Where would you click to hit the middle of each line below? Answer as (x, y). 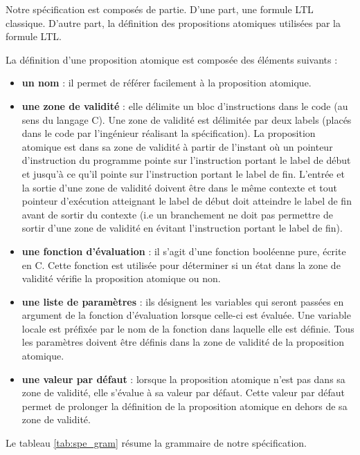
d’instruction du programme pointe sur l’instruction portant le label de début (186, 160)
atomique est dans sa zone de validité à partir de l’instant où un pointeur (177, 146)
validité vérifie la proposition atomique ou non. (121, 278)
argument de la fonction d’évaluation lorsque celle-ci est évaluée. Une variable (186, 315)
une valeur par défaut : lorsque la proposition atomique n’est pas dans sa (183, 379)
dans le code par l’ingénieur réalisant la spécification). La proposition (169, 133)
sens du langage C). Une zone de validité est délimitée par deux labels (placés (187, 119)
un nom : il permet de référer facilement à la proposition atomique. (166, 83)
